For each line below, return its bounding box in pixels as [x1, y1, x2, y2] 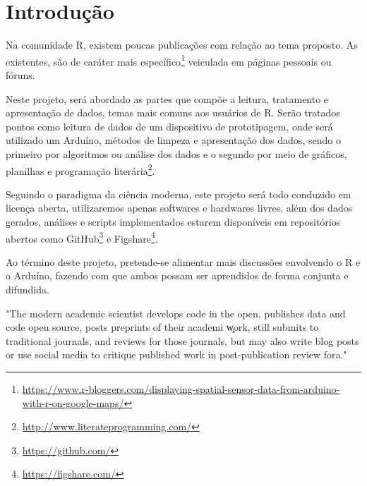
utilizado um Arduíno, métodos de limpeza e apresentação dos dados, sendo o [6, 133, 341, 147]
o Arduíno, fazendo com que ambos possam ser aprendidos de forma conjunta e [6, 268, 349, 283]
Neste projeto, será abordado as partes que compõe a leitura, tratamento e [6, 91, 329, 106]
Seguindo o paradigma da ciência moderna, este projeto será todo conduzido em [6, 186, 351, 201]
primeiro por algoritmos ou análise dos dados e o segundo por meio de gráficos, [6, 146, 347, 161]
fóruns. [6, 67, 35, 82]
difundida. [6, 282, 49, 296]
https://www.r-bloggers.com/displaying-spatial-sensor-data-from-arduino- [22, 381, 340, 396]
